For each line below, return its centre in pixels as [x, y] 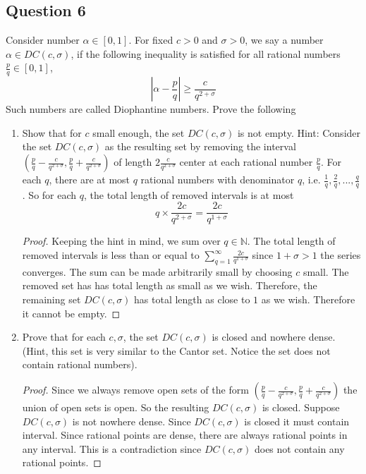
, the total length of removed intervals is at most [189, 194]
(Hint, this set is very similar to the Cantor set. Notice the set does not [176, 350]
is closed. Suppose [301, 407]
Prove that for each [64, 337]
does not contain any [299, 448]
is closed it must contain [297, 421]
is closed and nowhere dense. [274, 337]
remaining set [51, 299]
